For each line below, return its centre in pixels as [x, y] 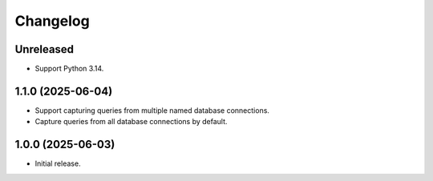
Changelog [52, 21]
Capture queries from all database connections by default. [131, 122]
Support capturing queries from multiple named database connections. [152, 110]
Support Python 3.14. [69, 69]
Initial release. [58, 163]
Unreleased [45, 49]
